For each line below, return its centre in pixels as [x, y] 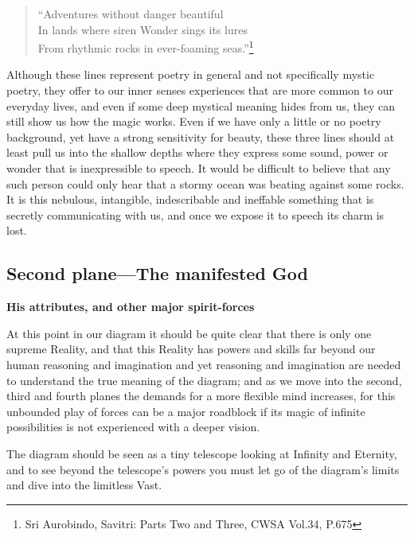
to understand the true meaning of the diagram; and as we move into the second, [204, 380]
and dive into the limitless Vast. [84, 485]
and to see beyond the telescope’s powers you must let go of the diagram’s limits [203, 469]
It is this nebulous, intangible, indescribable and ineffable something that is [190, 199]
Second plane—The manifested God [158, 273]
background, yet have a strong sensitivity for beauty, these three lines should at [201, 136]
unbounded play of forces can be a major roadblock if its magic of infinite [186, 411]
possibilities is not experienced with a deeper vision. [133, 427]
